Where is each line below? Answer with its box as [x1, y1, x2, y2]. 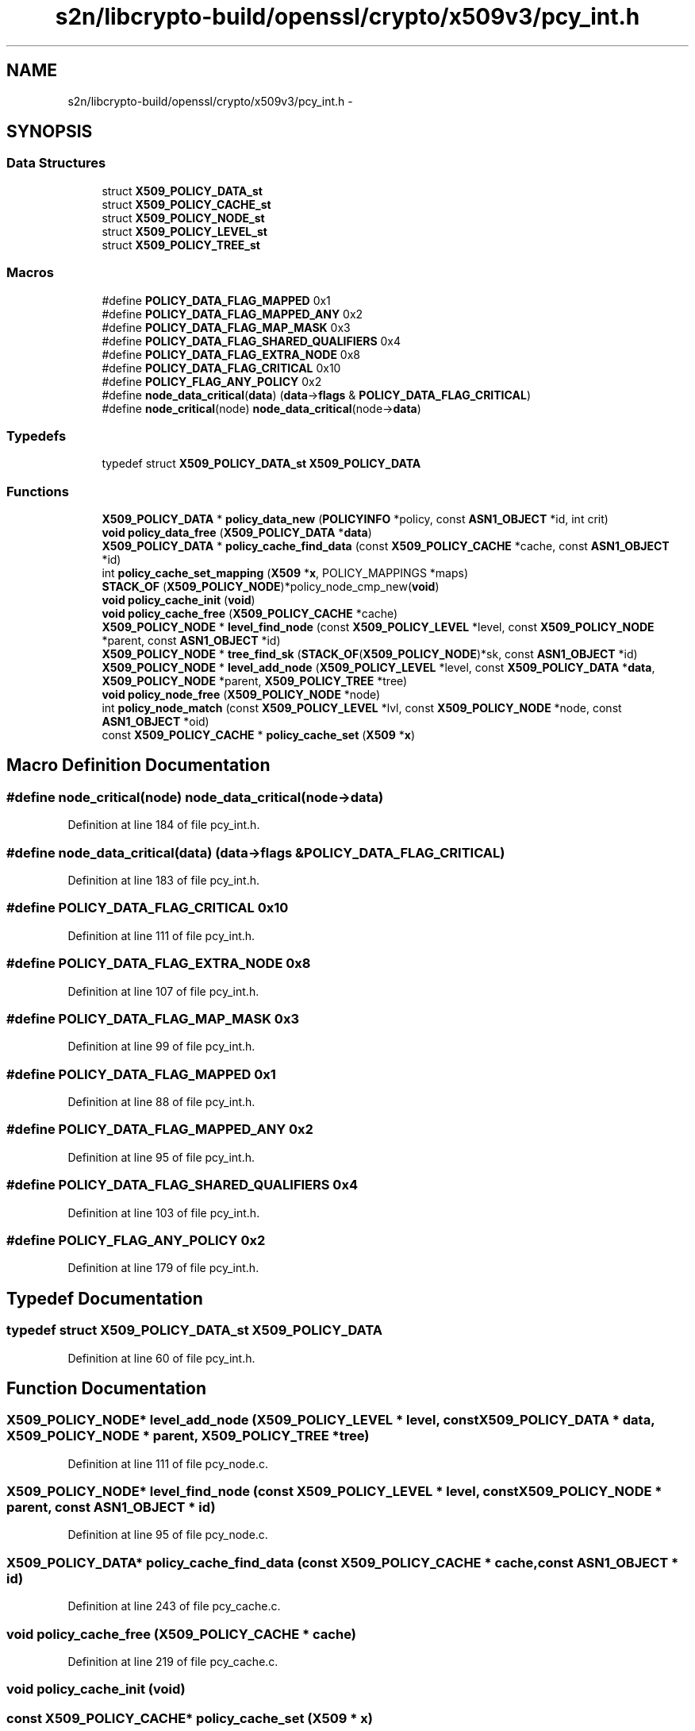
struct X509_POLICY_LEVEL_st [102, 224, 267, 238]
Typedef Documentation [6, 1288, 203, 1309]
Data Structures [6, 155, 106, 172]
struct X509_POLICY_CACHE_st [102, 197, 271, 211]
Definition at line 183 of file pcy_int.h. [67, 873, 260, 888]
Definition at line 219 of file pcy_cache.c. [67, 1654, 278, 1668]
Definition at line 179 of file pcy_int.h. [67, 1261, 259, 1275]
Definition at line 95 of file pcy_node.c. [67, 1528, 268, 1542]
